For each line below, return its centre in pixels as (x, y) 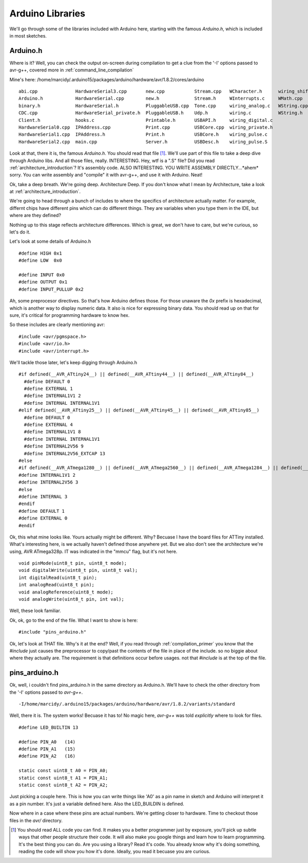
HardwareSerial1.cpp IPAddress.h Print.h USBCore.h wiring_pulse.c (143, 134)
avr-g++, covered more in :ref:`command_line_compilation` (72, 70)
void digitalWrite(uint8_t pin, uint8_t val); (78, 570)
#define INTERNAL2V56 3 (49, 482)
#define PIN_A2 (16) (47, 756)
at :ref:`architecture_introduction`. (45, 192)
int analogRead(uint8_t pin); (57, 585)
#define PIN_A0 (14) (47, 742)
